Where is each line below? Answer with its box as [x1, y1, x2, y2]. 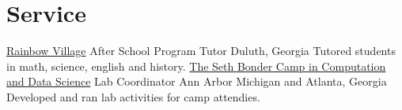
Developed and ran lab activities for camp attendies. [6, 88, 260, 104]
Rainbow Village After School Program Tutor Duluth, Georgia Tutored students [6, 42, 396, 59]
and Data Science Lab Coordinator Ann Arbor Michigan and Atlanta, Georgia [6, 73, 387, 90]
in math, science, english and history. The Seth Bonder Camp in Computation [6, 57, 386, 74]
